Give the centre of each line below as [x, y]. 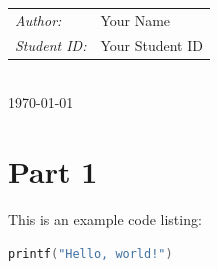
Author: [38, 19]
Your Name [135, 19]
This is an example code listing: [105, 219]
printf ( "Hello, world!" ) [90, 253]
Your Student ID [151, 44]
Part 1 [53, 171]
